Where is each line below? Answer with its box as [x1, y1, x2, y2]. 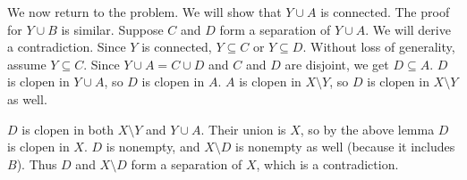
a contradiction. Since [7, 37, 126, 56]
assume [7, 54, 47, 73]
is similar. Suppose [61, 20, 164, 38]
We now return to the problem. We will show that [7, 3, 282, 20]
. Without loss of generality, [302, 37, 455, 56]
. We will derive [365, 20, 451, 38]
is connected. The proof [320, 3, 450, 20]
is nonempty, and [106, 137, 200, 156]
